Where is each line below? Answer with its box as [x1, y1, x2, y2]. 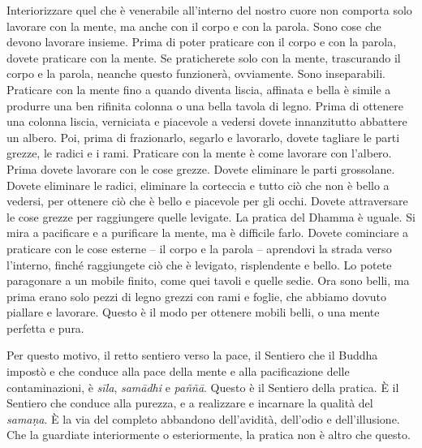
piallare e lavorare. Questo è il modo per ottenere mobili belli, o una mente [6, 304, 380, 321]
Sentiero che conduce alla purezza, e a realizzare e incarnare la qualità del [6, 394, 373, 411]
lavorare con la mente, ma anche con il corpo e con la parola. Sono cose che [6, 17, 381, 34]
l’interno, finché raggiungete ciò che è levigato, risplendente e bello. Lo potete [6, 256, 392, 273]
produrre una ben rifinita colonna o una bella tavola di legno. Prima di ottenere [6, 97, 403, 114]
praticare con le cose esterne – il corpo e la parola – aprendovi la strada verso [6, 239, 392, 256]
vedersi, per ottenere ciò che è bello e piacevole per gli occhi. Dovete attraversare [6, 192, 408, 209]
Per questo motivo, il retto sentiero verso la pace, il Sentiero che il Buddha [6, 347, 378, 364]
